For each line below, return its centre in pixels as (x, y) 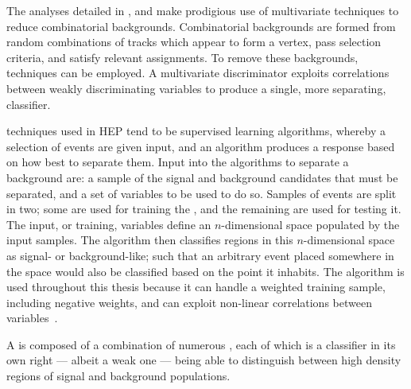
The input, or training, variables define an (109, 224)
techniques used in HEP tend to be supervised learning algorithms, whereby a (196, 131)
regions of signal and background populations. (118, 376)
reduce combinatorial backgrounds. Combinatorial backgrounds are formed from (201, 26)
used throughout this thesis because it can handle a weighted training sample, (196, 287)
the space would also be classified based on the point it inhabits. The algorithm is (205, 271)
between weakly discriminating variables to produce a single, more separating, (196, 88)
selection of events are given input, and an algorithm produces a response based (201, 146)
